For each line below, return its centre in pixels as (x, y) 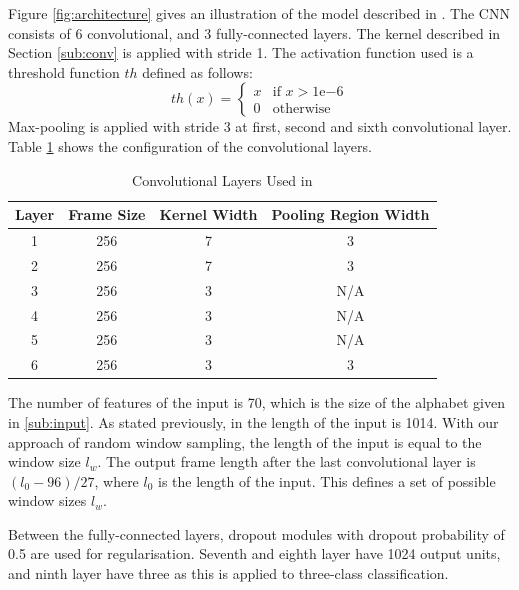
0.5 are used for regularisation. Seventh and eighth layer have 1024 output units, (254, 553)
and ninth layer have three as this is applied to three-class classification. (228, 573)
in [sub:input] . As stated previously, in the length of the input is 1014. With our (253, 421)
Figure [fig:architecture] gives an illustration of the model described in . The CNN (259, 13)
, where (116, 480)
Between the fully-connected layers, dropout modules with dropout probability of (256, 533)
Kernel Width (208, 214)
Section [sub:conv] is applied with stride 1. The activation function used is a (241, 52)
